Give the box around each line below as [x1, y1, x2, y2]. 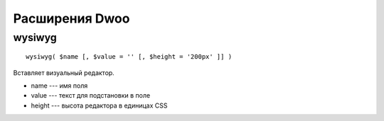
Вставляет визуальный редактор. [13, 68, 115, 77]
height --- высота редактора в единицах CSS [31, 101, 168, 110]
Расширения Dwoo [13, 11, 130, 26]
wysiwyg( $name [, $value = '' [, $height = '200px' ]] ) [26, 53, 233, 61]
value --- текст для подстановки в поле [31, 91, 151, 100]
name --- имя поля [31, 81, 88, 90]
